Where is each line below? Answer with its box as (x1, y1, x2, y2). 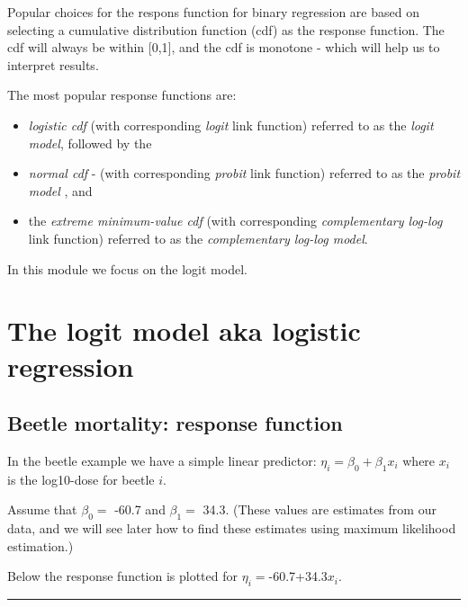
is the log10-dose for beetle (7, 469, 155, 488)
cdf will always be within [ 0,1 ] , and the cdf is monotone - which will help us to (7, 38, 440, 57)
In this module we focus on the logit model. (7, 259, 247, 278)
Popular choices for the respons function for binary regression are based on (7, 3, 419, 21)
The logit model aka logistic (7, 312, 361, 349)
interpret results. (7, 55, 99, 74)
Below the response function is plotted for (7, 567, 238, 585)
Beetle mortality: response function (7, 409, 343, 437)
